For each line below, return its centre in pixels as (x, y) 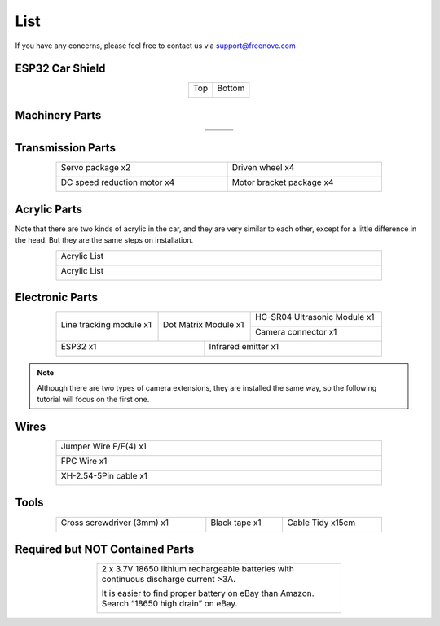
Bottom (231, 88)
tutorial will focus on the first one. (93, 400)
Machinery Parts (58, 115)
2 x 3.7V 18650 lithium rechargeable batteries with (198, 569)
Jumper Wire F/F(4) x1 (103, 446)
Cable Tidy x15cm (321, 523)
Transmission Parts (65, 148)
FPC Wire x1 (84, 461)
